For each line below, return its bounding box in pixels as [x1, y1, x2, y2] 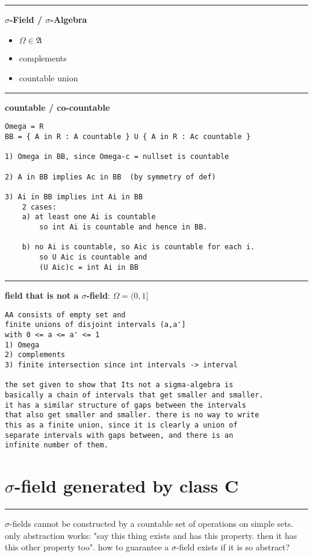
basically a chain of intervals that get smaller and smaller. [5, 391, 264, 400]
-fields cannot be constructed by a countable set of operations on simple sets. [10, 517, 294, 530]
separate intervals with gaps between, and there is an [5, 431, 234, 440]
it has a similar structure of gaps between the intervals [5, 400, 246, 409]
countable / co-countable [5, 101, 110, 113]
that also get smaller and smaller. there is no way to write [5, 411, 259, 420]
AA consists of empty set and [5, 310, 126, 319]
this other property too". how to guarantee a [5, 541, 169, 553]
